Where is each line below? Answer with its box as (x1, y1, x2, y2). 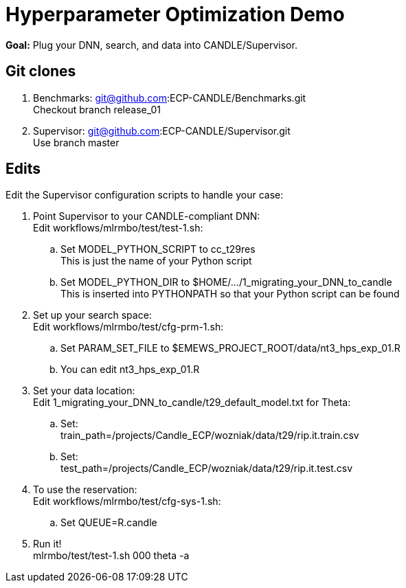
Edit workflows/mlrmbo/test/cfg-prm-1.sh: (33, 321, 224, 333)
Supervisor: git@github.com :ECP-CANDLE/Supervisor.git (33, 124, 291, 137)
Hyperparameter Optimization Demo (5, 3, 345, 26)
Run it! (33, 538, 62, 550)
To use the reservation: (33, 484, 137, 496)
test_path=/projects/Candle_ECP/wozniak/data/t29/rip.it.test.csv (60, 462, 353, 475)
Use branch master (33, 136, 120, 148)
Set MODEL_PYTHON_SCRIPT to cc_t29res (60, 243, 256, 256)
